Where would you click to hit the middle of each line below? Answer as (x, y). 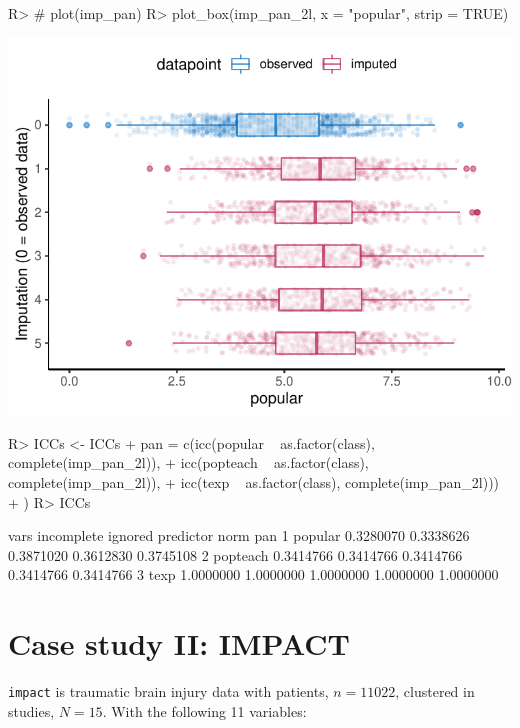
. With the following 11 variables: (204, 710)
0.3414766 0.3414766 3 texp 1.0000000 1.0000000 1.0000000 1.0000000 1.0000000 (253, 574)
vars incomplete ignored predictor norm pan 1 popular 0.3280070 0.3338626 (239, 535)
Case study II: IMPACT (179, 643)
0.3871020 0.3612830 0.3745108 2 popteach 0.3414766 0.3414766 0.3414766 (235, 554)
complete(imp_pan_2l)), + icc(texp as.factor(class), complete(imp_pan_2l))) (254, 482)
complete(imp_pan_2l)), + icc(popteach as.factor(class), (188, 462)
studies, (31, 710)
